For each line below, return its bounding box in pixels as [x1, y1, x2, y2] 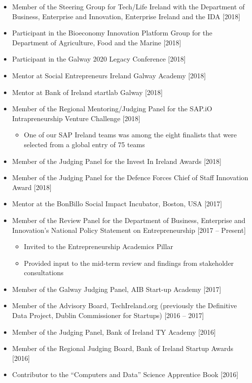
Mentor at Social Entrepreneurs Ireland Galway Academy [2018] [12, 70, 206, 80]
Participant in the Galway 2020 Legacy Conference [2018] [12, 54, 186, 64]
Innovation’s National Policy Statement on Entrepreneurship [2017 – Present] [12, 224, 246, 235]
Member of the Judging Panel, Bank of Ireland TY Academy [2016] [12, 326, 216, 337]
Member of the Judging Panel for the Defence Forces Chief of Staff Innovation [12, 172, 249, 183]
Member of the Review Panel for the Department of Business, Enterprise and [12, 215, 246, 225]
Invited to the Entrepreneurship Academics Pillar [24, 241, 174, 252]
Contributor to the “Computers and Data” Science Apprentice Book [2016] [12, 369, 239, 380]
